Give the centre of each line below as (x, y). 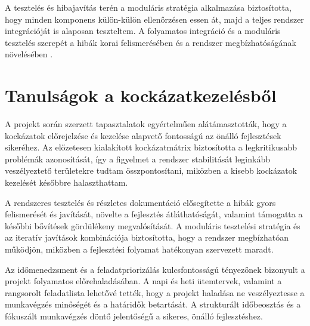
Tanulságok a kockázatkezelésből (141, 95)
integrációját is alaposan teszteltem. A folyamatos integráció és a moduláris (143, 31)
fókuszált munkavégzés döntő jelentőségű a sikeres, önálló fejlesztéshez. (134, 316)
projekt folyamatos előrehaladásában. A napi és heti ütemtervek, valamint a (143, 281)
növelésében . (29, 54)
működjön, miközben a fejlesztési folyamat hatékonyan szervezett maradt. (139, 249)
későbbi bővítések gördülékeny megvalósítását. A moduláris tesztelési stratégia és (153, 225)
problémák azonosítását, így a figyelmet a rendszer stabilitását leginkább (138, 159)
